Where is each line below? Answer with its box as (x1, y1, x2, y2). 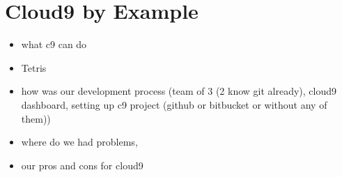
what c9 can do (21, 37, 87, 52)
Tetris (21, 60, 47, 75)
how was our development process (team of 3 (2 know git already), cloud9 (21, 84, 336, 98)
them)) (21, 111, 51, 125)
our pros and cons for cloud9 (21, 157, 143, 172)
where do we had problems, (21, 134, 138, 149)
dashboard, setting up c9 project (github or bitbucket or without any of (21, 97, 327, 111)
